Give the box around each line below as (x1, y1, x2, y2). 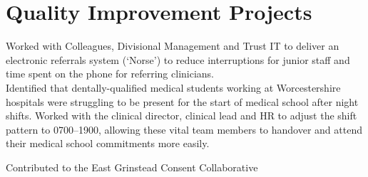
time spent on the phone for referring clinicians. (6, 66, 214, 81)
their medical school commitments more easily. (6, 136, 210, 151)
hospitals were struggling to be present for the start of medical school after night (6, 94, 359, 109)
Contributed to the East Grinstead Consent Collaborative (6, 159, 258, 174)
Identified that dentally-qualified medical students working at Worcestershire (6, 80, 341, 95)
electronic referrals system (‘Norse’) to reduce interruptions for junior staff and (6, 52, 350, 67)
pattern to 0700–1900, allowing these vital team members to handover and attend (6, 122, 362, 136)
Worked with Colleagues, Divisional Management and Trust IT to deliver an (6, 38, 339, 53)
